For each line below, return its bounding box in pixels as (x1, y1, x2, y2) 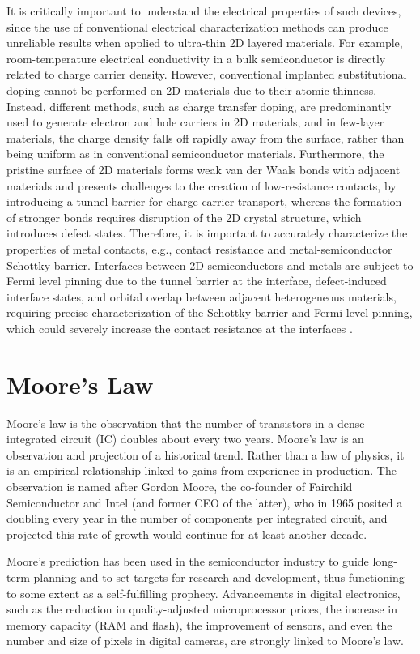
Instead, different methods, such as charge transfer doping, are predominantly (6, 97, 392, 114)
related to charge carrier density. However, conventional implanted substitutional (6, 66, 407, 83)
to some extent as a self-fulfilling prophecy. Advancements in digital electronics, (6, 584, 401, 601)
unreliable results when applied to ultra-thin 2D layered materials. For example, (6, 34, 403, 51)
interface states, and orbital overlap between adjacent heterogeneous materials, (6, 288, 397, 305)
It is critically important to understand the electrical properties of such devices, (6, 2, 401, 19)
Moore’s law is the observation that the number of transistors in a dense (6, 414, 365, 431)
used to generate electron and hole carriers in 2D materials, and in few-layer (6, 113, 384, 130)
